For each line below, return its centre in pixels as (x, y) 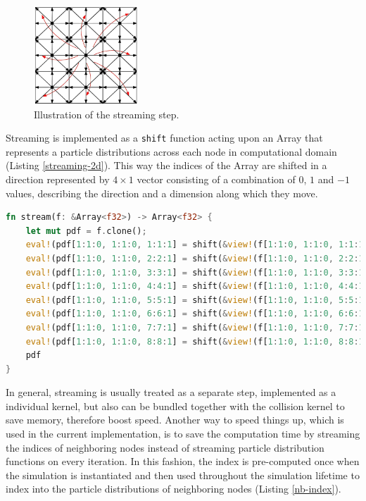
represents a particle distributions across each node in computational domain (171, 151)
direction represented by (58, 179)
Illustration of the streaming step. (107, 114)
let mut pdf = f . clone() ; (86, 231)
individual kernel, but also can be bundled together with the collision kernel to (175, 406)
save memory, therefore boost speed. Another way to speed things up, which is (175, 420)
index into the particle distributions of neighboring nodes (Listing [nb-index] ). (173, 489)
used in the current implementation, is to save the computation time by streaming (183, 434)
